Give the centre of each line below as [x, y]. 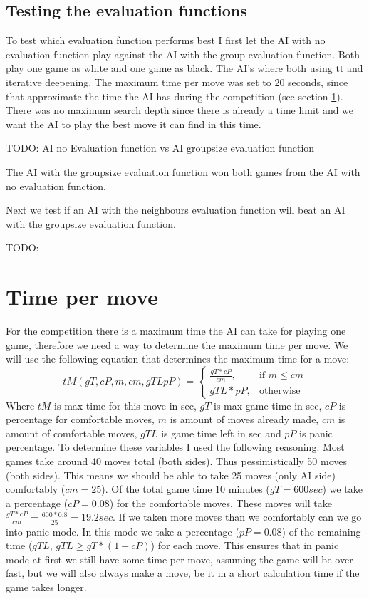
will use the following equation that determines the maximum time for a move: [178, 359]
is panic [316, 433]
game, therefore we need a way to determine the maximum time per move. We [177, 344]
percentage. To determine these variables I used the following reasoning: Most [175, 447]
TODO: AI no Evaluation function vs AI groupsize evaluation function [160, 148]
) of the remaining [321, 531]
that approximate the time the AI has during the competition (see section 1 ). [175, 96]
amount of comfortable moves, [72, 433]
